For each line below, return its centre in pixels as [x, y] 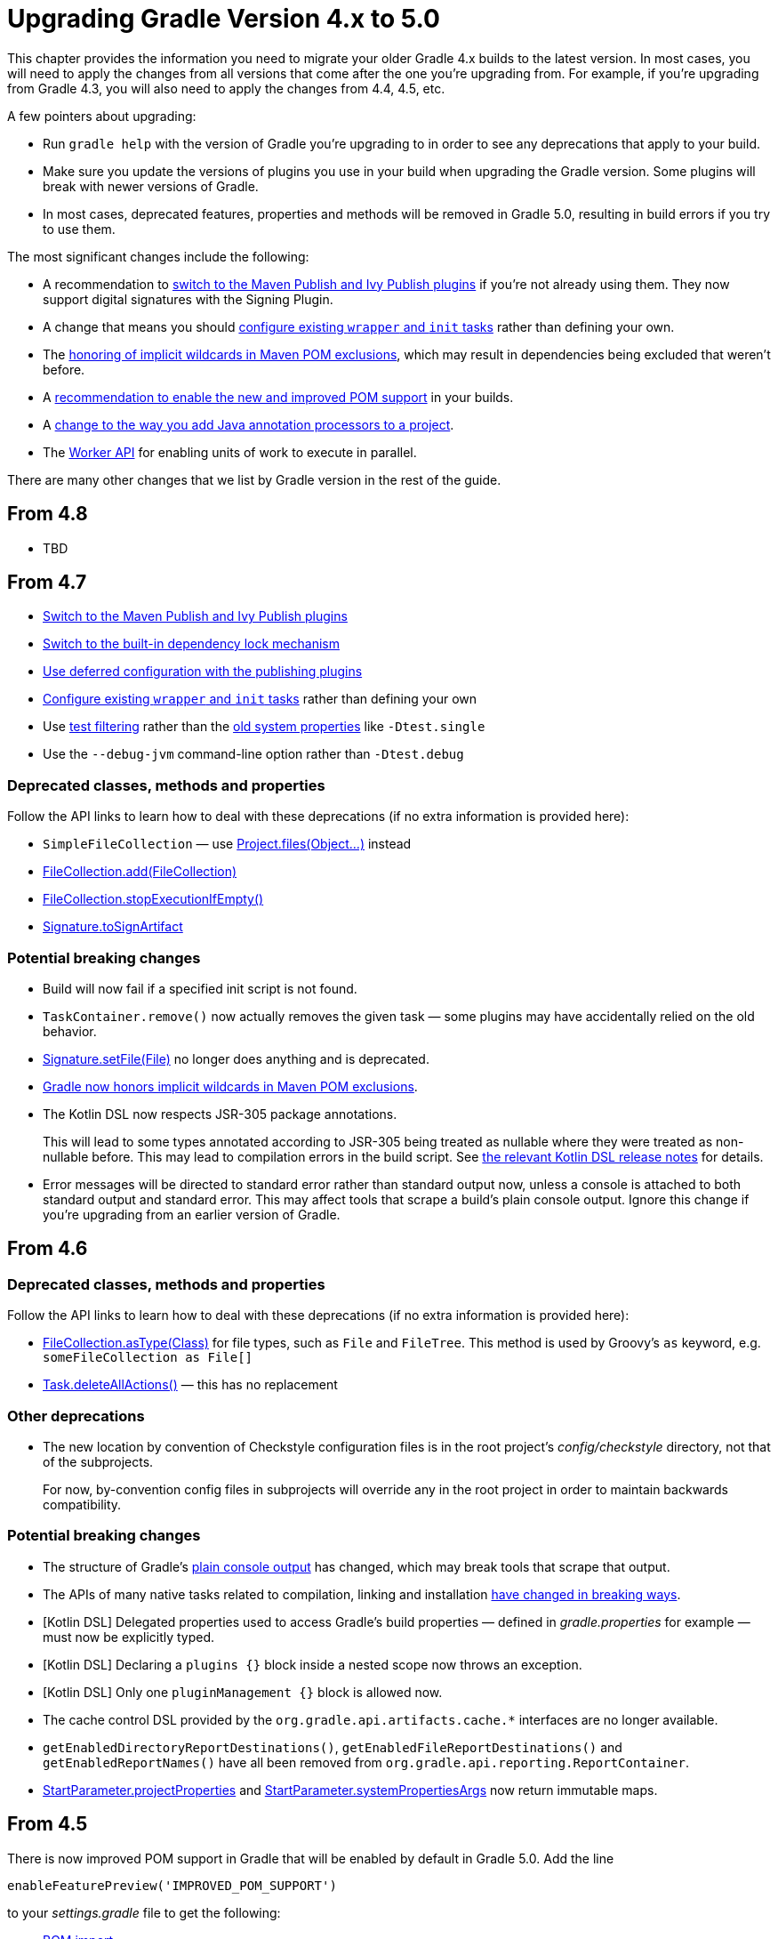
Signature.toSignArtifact [113, 927]
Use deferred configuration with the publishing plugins [203, 672]
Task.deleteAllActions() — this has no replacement [190, 1385]
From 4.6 [48, 1249]
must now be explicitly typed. [129, 1637]
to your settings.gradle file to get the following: [144, 1912]
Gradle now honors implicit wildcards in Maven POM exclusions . [230, 1086]
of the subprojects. [98, 1461]
